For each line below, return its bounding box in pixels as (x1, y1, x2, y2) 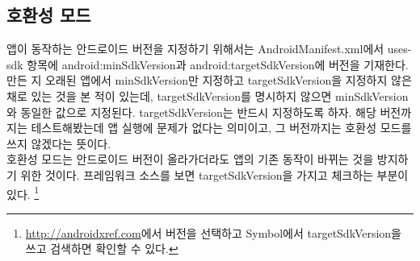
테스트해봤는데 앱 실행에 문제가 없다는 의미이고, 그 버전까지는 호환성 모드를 (31, 119, 412, 136)
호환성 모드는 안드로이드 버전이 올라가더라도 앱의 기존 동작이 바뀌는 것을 (6, 151, 374, 168)
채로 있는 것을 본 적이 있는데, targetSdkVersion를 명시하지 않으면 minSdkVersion (6, 87, 409, 104)
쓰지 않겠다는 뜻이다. (6, 135, 111, 151)
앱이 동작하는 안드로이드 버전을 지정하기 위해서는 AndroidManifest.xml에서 (6, 40, 384, 57)
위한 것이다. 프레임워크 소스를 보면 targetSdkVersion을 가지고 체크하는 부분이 (20, 166, 409, 183)
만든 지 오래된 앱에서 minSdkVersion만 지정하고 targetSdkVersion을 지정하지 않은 (6, 72, 412, 89)
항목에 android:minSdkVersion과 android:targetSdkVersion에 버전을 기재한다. (27, 56, 409, 72)
